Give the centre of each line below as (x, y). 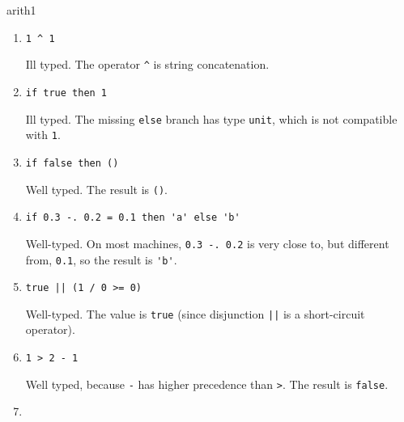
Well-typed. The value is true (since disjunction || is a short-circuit (195, 313)
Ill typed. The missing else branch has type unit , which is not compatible (211, 118)
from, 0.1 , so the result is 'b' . (101, 259)
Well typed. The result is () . (96, 189)
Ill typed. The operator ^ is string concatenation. (147, 64)
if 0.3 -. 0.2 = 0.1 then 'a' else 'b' (133, 218)
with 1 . (43, 135)
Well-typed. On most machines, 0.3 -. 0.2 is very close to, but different (207, 243)
